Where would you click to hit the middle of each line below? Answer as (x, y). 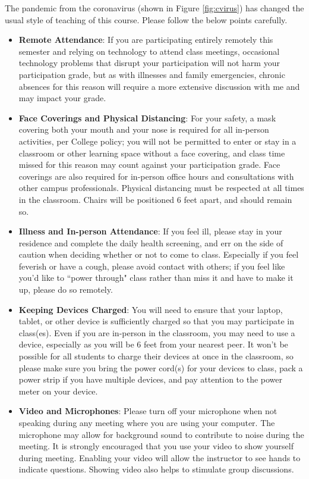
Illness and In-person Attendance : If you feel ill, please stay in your (150, 231)
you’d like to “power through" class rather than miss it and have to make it (156, 278)
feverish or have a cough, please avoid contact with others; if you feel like (152, 266)
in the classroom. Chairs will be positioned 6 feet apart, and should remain (155, 199)
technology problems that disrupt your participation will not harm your (149, 63)
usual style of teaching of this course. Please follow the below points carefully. (146, 19)
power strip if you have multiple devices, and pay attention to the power (151, 379)
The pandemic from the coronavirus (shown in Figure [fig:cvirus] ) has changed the (154, 8)
